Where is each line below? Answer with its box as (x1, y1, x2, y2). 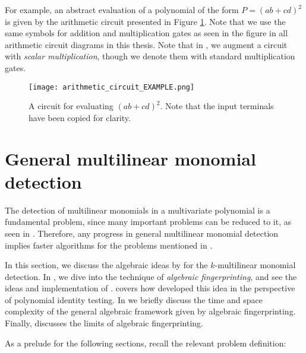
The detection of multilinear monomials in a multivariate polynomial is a (5, 203, 270, 216)
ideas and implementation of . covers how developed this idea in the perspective (5, 282, 295, 294)
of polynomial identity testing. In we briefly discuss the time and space (5, 293, 263, 306)
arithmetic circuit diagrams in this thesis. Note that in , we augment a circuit (5, 38, 288, 50)
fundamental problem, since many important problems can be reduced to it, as (5, 215, 292, 228)
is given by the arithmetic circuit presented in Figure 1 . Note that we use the (5, 15, 286, 27)
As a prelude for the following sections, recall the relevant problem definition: (5, 336, 286, 349)
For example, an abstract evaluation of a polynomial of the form (5, 4, 239, 15)
